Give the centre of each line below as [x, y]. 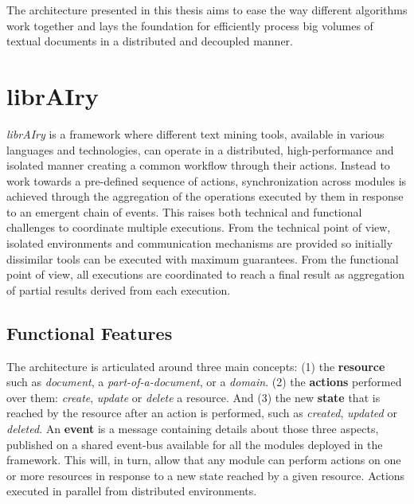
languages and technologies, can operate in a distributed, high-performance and [200, 149]
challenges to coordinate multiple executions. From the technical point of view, [199, 227]
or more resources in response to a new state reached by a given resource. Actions [206, 475]
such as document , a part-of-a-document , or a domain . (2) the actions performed [204, 382]
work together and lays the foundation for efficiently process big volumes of [190, 25]
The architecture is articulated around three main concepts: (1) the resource [196, 366]
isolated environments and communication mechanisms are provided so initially [200, 243]
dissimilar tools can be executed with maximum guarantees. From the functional [203, 258]
